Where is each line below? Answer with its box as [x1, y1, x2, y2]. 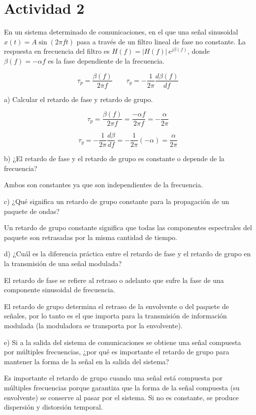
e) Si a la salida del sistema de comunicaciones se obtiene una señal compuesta [4, 337, 241, 347]
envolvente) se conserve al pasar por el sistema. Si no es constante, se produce [4, 392, 239, 402]
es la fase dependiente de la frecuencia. [48, 55, 164, 66]
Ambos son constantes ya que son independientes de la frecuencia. [4, 179, 203, 190]
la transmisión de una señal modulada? [4, 258, 122, 269]
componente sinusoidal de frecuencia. [4, 284, 115, 295]
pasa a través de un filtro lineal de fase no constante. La [76, 36, 246, 46]
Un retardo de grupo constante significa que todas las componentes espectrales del [4, 222, 252, 233]
